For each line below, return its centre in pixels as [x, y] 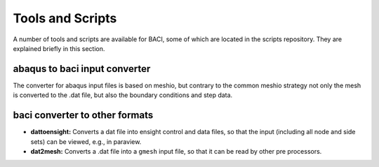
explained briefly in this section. [59, 48]
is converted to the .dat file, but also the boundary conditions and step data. [123, 95]
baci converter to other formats [83, 115]
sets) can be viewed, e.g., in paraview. [86, 141]
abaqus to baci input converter [82, 69]
